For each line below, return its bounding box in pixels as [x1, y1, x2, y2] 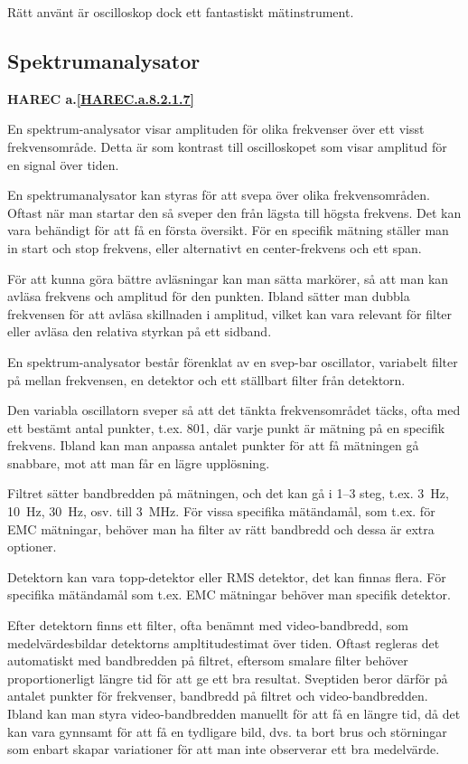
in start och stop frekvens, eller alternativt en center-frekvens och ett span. [7, 238, 422, 257]
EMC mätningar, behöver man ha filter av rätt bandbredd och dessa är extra [7, 519, 435, 538]
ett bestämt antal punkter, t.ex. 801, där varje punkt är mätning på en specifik [7, 418, 445, 437]
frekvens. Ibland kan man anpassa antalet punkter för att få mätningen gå [7, 436, 419, 455]
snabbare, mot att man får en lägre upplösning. [7, 453, 270, 472]
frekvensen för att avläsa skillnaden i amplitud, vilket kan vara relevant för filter [7, 304, 453, 323]
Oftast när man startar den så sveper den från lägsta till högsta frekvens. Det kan [7, 203, 462, 222]
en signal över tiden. [7, 155, 119, 174]
